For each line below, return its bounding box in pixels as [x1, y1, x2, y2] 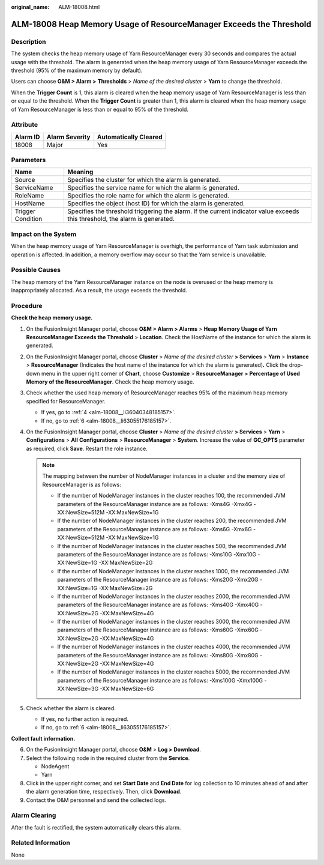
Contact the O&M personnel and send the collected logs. [26, 796, 167, 804]
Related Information [11, 839, 70, 847]
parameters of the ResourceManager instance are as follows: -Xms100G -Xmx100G [57, 677, 263, 684]
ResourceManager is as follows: [42, 481, 121, 488]
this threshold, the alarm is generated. [67, 215, 175, 223]
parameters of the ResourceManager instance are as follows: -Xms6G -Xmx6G [57, 525, 252, 532]
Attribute [11, 121, 38, 129]
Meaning [67, 168, 94, 176]
